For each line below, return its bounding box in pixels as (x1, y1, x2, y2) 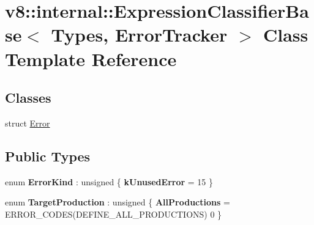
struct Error (5, 116, 50, 129)
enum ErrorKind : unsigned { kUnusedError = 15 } (5, 175, 213, 188)
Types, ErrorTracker (51, 22, 228, 47)
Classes (5, 88, 51, 107)
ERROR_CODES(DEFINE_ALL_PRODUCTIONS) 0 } (5, 207, 222, 220)
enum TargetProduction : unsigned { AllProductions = (5, 196, 230, 208)
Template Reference (5, 46, 177, 71)
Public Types (5, 146, 91, 165)
